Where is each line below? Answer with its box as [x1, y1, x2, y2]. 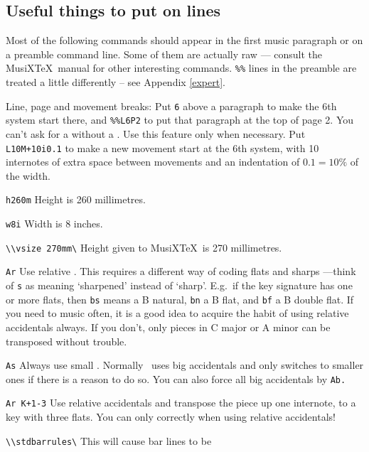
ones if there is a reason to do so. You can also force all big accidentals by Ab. [6, 371, 346, 386]
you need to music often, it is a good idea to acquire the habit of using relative [6, 306, 349, 321]
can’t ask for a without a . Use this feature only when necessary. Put [6, 126, 306, 141]
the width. [6, 168, 51, 183]
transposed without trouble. [6, 333, 127, 348]
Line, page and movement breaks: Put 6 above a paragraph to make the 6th [6, 98, 337, 113]
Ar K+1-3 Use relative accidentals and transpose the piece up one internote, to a [6, 395, 356, 410]
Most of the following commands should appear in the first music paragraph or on [6, 33, 363, 48]
